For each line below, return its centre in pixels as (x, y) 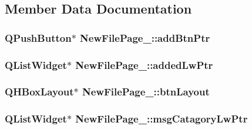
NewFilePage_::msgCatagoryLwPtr (162, 119)
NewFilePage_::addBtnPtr (145, 37)
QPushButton (38, 37)
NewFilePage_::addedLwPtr (144, 64)
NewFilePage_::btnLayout (146, 92)
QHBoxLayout (39, 92)
